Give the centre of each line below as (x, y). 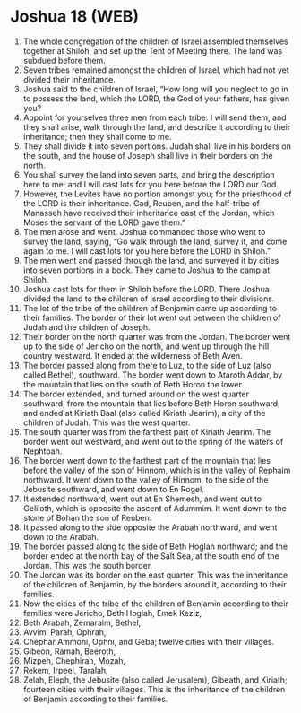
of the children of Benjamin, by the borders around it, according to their (155, 584)
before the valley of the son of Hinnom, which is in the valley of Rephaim (157, 470)
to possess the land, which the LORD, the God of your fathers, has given (156, 98)
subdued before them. (64, 60)
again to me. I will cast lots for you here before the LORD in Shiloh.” (147, 251)
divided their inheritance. (69, 79)
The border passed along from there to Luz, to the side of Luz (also (147, 365)
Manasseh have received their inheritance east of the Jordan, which (149, 213)
